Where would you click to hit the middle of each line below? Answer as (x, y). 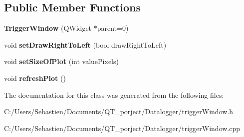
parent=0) (113, 28)
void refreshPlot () (35, 78)
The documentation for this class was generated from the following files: (114, 95)
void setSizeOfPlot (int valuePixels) (61, 61)
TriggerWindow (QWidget (48, 28)
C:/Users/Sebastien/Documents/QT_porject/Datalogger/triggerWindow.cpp (122, 128)
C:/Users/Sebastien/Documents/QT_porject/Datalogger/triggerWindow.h (119, 111)
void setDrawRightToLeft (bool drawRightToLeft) (85, 44)
